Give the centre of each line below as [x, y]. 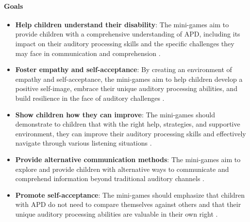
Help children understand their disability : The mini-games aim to [122, 24]
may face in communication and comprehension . [88, 53]
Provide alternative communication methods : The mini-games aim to [128, 159]
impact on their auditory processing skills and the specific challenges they [125, 43]
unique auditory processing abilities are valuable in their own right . [117, 213]
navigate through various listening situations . [83, 143]
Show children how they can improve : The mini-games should [115, 114]
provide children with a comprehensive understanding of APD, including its [128, 34]
